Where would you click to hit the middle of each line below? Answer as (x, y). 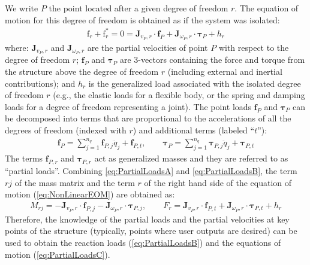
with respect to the (254, 47)
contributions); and (40, 83)
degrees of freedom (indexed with (66, 130)
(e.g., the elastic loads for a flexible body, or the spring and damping (179, 95)
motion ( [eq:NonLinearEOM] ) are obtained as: (90, 194)
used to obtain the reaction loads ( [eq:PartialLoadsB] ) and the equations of (143, 242)
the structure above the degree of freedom (82, 71)
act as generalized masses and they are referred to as (191, 158)
